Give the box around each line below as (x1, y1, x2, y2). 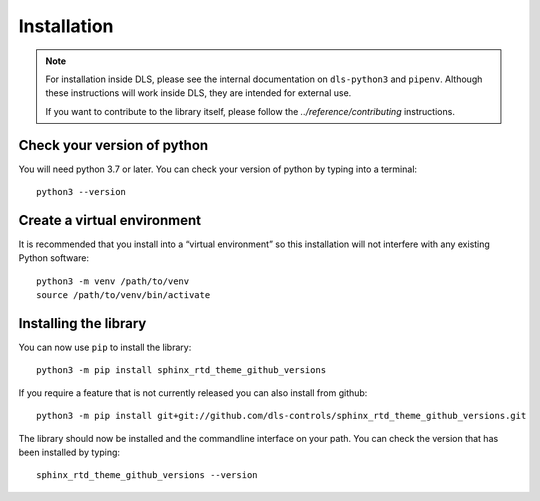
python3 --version (36, 186, 127, 198)
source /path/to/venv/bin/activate (36, 290, 211, 301)
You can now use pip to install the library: (18, 341, 192, 353)
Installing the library (18, 315, 147, 332)
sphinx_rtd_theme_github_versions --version (36, 470, 259, 481)
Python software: (18, 252, 90, 264)
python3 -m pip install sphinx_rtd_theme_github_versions (36, 365, 327, 376)
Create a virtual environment (18, 211, 202, 229)
